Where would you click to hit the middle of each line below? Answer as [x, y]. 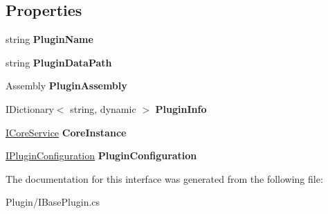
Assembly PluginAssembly [66, 86]
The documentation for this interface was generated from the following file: [164, 178]
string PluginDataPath [59, 62]
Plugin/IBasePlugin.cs [53, 202]
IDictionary [30, 108]
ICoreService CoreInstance [66, 132]
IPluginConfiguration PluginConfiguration [101, 155]
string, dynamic [103, 108]
